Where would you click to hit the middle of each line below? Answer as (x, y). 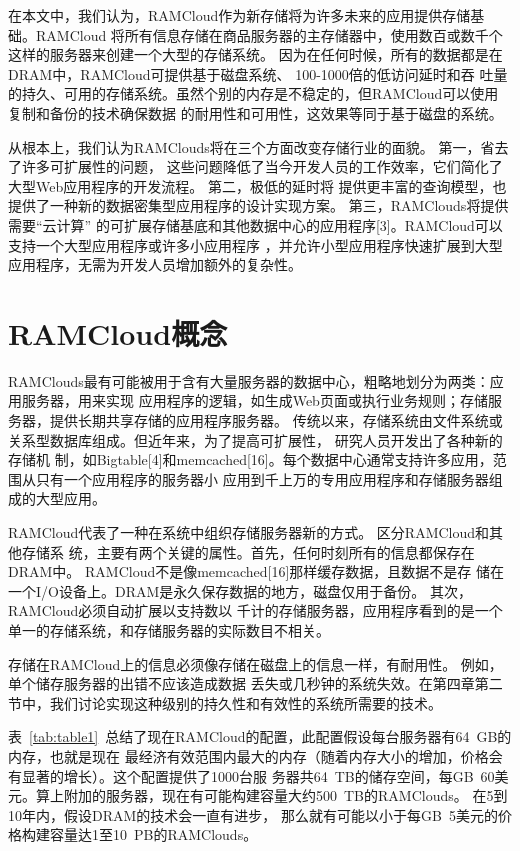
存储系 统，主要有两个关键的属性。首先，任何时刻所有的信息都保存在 (248, 551)
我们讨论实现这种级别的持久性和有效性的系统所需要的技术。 (245, 702)
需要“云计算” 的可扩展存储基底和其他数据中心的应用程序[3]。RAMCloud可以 (255, 224)
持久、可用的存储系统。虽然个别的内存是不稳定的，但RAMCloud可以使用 (260, 93)
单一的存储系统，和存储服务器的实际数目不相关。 (169, 629)
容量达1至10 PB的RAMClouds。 (153, 834)
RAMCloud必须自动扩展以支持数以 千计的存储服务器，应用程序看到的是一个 (255, 610)
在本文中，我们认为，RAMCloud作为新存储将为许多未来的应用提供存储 (239, 15)
